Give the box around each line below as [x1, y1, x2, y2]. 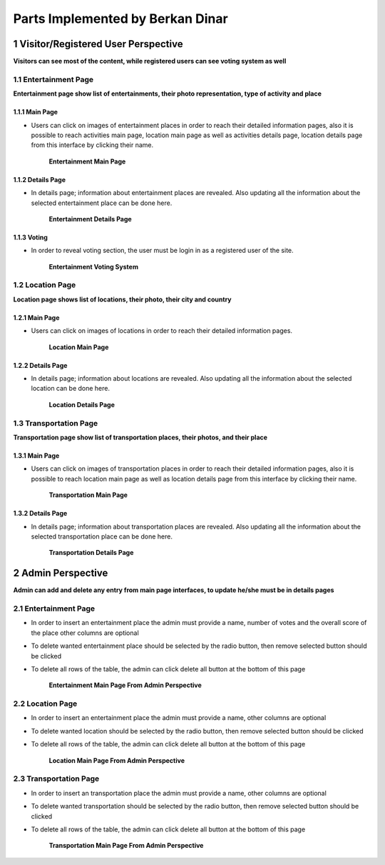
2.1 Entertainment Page [13, 604, 96, 614]
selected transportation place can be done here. [31, 532, 173, 541]
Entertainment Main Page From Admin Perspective [48, 681, 202, 689]
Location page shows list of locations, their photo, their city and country [13, 295, 232, 304]
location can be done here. [31, 384, 111, 393]
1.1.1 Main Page [13, 108, 58, 116]
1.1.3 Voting [13, 233, 48, 241]
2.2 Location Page [13, 699, 78, 709]
